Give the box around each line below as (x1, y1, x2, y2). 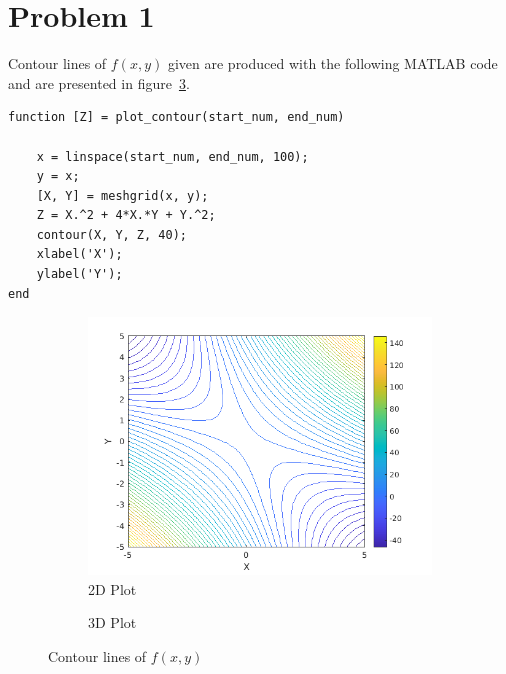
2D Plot (88, 578, 137, 599)
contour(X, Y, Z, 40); (36, 227, 187, 242)
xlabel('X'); (36, 247, 123, 262)
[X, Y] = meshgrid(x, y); (36, 188, 209, 203)
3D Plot (88, 612, 137, 633)
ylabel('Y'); (36, 267, 123, 282)
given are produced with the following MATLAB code (167, 53, 498, 74)
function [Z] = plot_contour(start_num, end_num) (8, 110, 345, 125)
